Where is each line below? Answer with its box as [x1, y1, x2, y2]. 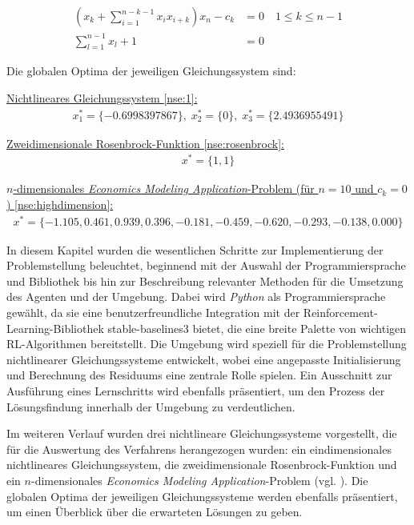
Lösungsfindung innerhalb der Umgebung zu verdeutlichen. [6, 398, 295, 415]
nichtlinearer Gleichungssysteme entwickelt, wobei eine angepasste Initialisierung [6, 351, 401, 367]
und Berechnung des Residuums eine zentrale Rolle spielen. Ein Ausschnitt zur [6, 367, 392, 383]
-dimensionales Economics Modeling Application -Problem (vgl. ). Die [30, 471, 368, 488]
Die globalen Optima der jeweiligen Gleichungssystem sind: [6, 62, 296, 79]
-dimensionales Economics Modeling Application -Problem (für [13, 180, 315, 197]
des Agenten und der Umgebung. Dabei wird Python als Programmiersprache [6, 288, 386, 305]
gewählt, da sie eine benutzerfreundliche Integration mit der [6, 304, 300, 321]
